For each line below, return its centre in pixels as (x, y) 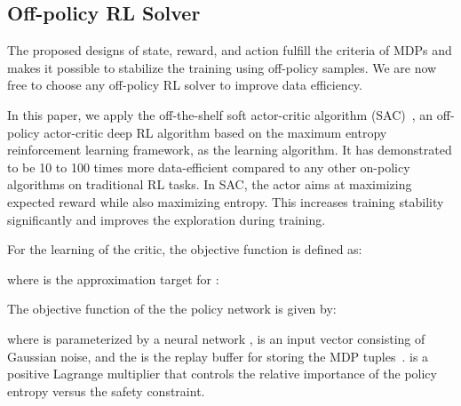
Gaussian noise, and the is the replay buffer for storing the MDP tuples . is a (218, 356)
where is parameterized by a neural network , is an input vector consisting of (216, 338)
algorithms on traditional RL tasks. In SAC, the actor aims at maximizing (210, 184)
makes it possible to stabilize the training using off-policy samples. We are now (222, 67)
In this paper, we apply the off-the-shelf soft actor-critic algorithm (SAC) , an (220, 114)
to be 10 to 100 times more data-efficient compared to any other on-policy (209, 167)
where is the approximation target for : (113, 279)
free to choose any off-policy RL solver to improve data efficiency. (185, 85)
